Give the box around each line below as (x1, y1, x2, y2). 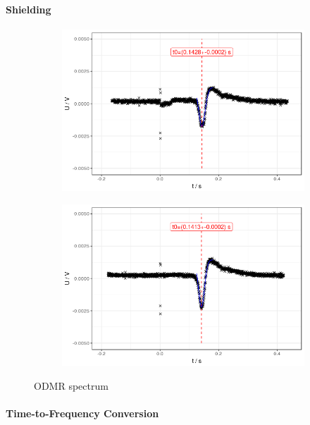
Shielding (6, 1, 51, 16)
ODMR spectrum (34, 378, 108, 393)
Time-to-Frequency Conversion (6, 405, 159, 420)
